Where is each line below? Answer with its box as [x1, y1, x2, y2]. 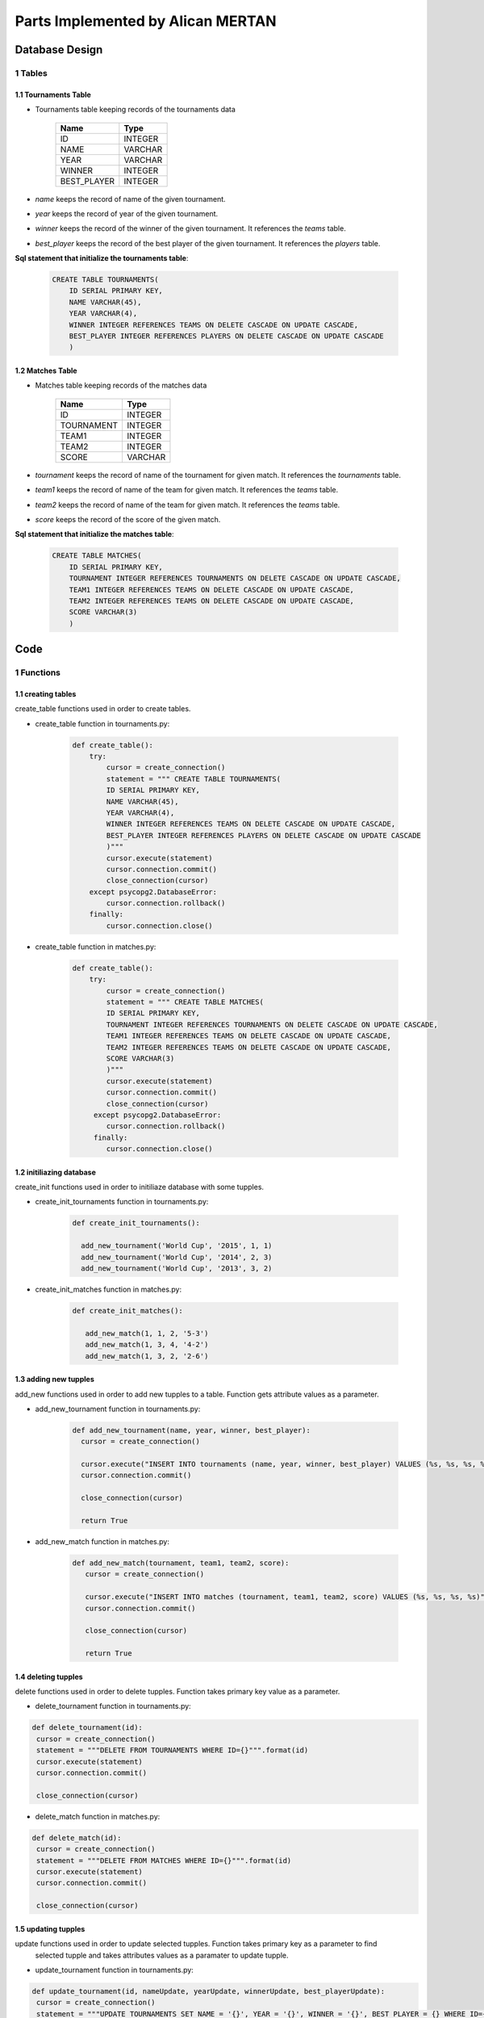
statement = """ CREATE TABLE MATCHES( [106, 998, 264, 1007]
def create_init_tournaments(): [72, 1219, 201, 1228]
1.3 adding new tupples [15, 1375, 94, 1384]
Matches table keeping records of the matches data [35, 380, 207, 391]
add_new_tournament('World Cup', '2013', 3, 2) [81, 1264, 273, 1273]
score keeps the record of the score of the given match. [35, 514, 221, 524]
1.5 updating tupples [15, 1924, 86, 1933]
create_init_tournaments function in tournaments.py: [35, 1197, 209, 1207]
